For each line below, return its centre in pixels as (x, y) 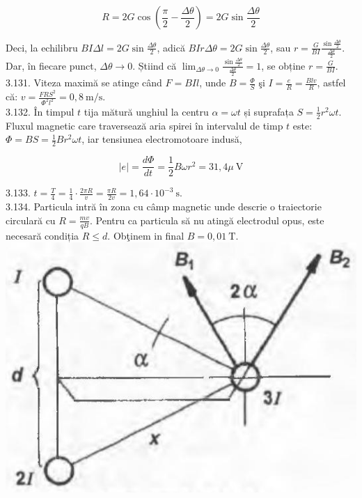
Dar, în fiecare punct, (51, 65)
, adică (171, 47)
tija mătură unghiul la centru (146, 111)
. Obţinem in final (146, 235)
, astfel (331, 83)
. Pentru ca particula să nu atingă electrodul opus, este (207, 220)
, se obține (283, 65)
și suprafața (269, 111)
